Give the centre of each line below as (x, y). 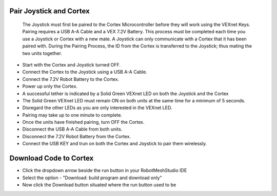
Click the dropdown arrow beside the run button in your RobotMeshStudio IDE (105, 170)
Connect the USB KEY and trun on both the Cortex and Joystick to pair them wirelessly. (115, 144)
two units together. (42, 53)
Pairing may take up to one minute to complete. (72, 115)
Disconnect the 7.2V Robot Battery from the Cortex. (76, 136)
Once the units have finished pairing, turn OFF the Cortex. (83, 122)
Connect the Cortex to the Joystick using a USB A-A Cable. (85, 72)
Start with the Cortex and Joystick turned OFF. (71, 64)
